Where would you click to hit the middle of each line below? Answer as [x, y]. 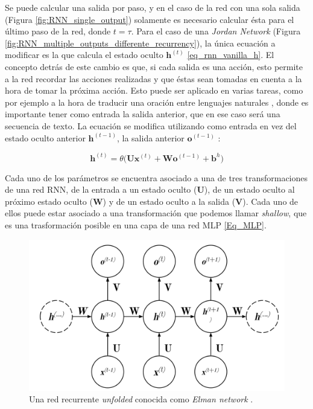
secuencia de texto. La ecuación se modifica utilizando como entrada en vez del [151, 125]
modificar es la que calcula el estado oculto [84, 55]
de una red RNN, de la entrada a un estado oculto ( [101, 189]
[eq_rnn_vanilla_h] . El [231, 55]
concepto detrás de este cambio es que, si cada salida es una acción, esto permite [154, 66]
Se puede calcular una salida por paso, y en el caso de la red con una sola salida [153, 7]
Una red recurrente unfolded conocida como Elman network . [141, 399]
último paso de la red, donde [58, 31]
